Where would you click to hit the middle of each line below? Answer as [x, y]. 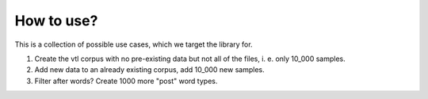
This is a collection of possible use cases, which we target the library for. [134, 44]
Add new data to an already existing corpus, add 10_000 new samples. [149, 70]
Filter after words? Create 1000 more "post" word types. [126, 81]
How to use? [56, 21]
